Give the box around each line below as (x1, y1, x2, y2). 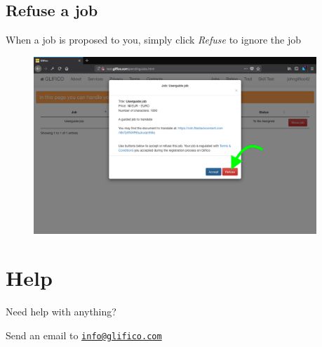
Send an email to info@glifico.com (6, 327, 162, 342)
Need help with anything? (6, 304, 116, 319)
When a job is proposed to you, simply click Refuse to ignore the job (6, 32, 301, 47)
